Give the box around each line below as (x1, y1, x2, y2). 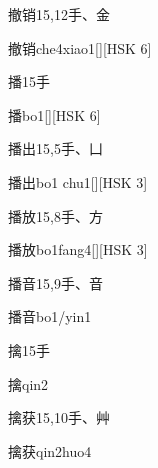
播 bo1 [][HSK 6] (8, 104, 101, 125)
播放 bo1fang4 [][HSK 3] (8, 239, 148, 260)
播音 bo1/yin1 (8, 306, 92, 327)
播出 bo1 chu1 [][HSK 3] (8, 171, 148, 192)
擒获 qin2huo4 (8, 440, 92, 461)
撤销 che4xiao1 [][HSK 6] (8, 37, 152, 58)
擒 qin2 (8, 373, 49, 394)
